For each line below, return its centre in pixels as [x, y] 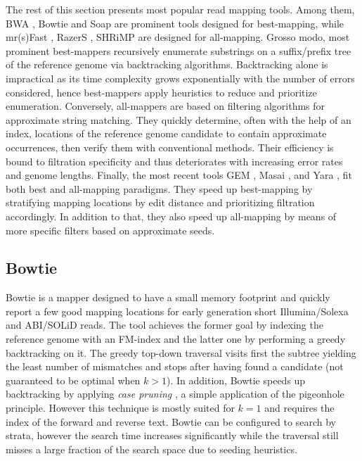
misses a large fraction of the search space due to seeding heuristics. [151, 449]
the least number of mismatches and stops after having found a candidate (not [175, 366]
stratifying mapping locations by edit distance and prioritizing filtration [160, 202]
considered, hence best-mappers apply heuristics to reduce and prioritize [161, 92]
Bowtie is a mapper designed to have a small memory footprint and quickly [168, 297]
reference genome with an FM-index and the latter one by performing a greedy [176, 339]
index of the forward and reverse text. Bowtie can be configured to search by [171, 421]
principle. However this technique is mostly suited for [120, 408]
